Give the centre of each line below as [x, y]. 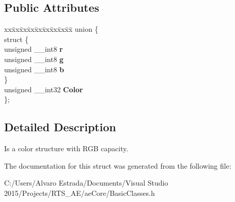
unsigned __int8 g [34, 59]
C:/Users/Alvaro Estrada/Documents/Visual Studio [86, 183]
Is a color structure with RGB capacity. [66, 148]
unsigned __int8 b [34, 69]
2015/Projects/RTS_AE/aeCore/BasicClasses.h [80, 193]
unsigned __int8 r [34, 49]
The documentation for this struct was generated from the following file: [118, 165]
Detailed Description [60, 127]
